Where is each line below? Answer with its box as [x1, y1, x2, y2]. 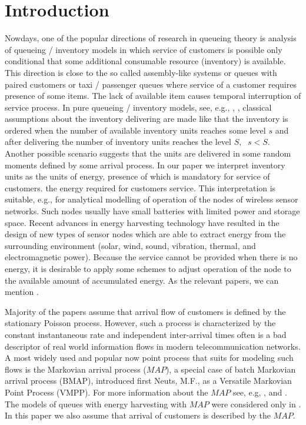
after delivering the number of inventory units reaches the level [5, 135, 231, 148]
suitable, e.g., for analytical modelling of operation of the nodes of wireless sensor [5, 193, 298, 205]
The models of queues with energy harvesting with [5, 397, 187, 410]
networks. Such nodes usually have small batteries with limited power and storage [5, 205, 300, 217]
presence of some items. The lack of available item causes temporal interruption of [5, 89, 301, 102]
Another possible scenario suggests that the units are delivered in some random [5, 147, 291, 160]
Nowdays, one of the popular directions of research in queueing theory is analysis [5, 32, 297, 44]
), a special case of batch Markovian [165, 363, 296, 375]
